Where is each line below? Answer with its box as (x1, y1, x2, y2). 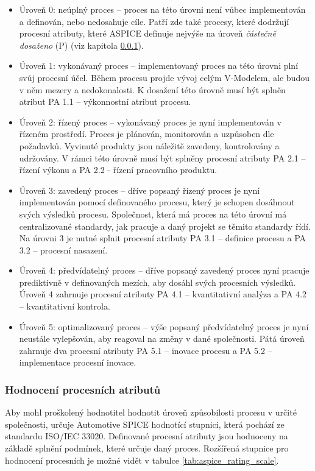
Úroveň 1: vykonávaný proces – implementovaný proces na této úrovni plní (19, 59, 299, 72)
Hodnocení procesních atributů (5, 381, 161, 397)
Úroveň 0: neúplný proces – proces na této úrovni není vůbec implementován (19, 3, 306, 15)
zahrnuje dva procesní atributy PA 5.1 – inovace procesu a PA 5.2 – (19, 344, 272, 356)
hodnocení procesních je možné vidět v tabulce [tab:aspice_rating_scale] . (5, 453, 279, 466)
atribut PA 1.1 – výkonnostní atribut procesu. (19, 95, 191, 108)
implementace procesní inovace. (19, 356, 136, 369)
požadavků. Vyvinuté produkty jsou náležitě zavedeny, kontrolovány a (19, 139, 280, 152)
